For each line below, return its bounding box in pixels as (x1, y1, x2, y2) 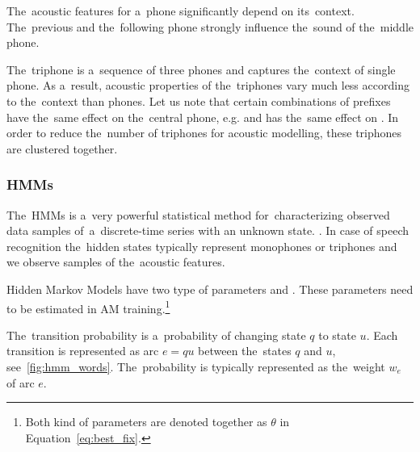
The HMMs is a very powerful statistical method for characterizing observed (6, 206, 390, 223)
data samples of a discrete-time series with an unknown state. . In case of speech (6, 222, 409, 239)
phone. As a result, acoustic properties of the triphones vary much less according (6, 77, 409, 94)
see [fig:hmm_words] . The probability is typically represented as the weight (6, 358, 385, 375)
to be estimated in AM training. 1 (6, 297, 170, 316)
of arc (6, 374, 35, 391)
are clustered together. (6, 140, 118, 157)
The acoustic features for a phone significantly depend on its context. (6, 2, 355, 19)
